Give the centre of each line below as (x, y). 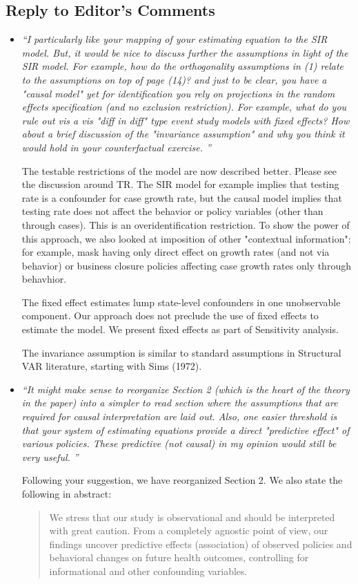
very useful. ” (50, 456)
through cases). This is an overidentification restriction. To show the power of (186, 224)
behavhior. (44, 279)
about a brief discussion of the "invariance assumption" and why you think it (183, 134)
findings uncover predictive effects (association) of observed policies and (201, 544)
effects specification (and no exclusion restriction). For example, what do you (184, 107)
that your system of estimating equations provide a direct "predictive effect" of (186, 430)
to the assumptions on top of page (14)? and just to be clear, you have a (174, 79)
